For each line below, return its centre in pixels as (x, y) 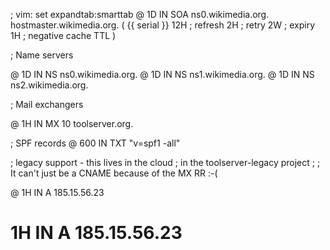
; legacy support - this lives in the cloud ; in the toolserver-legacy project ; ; (165, 162)
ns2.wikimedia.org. (49, 85)
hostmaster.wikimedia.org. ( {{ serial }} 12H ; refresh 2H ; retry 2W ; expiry (162, 25)
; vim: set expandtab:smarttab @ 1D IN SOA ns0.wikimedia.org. (140, 14)
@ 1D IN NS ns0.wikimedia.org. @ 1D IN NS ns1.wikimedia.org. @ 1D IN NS (162, 74)
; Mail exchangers (47, 104)
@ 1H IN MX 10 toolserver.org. (72, 123)
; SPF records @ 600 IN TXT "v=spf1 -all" (95, 143)
